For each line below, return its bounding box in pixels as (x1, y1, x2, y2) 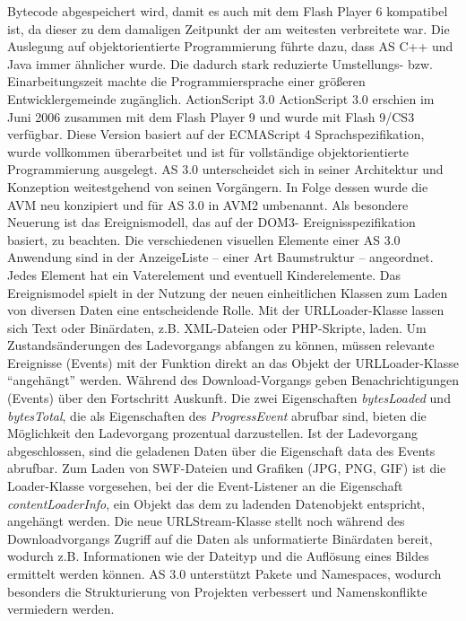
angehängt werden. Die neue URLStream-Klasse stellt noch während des (7, 512, 405, 530)
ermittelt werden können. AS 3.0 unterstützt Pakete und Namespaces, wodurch (7, 564, 442, 582)
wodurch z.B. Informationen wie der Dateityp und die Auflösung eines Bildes (7, 547, 429, 565)
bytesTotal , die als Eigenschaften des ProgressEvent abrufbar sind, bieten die (7, 406, 427, 424)
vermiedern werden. (7, 599, 115, 618)
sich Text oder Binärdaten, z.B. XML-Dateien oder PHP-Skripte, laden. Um (7, 318, 427, 337)
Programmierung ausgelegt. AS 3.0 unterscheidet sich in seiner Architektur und (7, 160, 444, 179)
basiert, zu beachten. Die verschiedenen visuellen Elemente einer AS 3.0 (7, 230, 401, 249)
